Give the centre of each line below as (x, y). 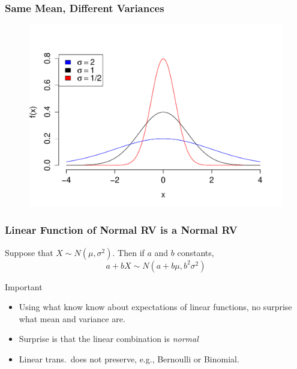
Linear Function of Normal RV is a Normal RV (121, 230)
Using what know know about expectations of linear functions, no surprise (155, 307)
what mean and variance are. (72, 318)
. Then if (128, 252)
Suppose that (29, 252)
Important (24, 286)
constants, (196, 252)
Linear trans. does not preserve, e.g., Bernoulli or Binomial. (129, 359)
